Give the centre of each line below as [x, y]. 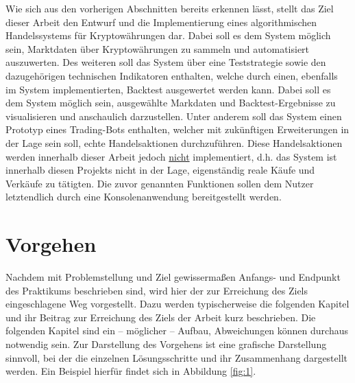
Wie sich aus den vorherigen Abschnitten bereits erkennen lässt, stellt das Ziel [170, 8]
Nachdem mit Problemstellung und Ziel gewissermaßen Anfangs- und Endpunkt [173, 277]
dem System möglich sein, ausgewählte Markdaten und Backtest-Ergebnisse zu [171, 103]
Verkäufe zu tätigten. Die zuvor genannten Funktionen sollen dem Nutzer [160, 183]
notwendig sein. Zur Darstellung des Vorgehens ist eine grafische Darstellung [166, 344]
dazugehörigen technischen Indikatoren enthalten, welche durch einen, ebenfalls [172, 75]
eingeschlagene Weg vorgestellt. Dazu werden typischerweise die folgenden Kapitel [177, 304]
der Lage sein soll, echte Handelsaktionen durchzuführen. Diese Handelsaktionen [174, 142]
